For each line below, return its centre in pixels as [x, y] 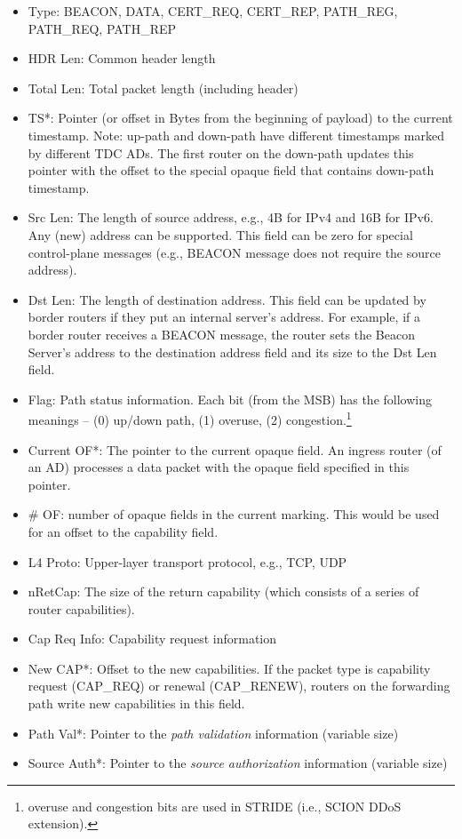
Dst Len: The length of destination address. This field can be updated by [227, 299]
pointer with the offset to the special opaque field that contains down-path [231, 170]
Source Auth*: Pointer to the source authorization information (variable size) [238, 763]
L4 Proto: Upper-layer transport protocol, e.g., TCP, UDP [187, 561]
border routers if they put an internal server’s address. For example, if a [224, 317]
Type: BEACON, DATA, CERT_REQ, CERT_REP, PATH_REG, [213, 11]
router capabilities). [81, 608]
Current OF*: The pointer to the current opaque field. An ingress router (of [235, 449]
